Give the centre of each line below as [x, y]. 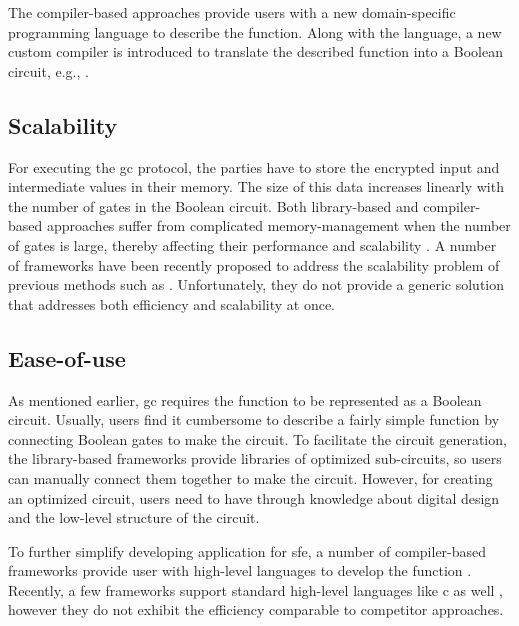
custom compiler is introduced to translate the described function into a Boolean [255, 51]
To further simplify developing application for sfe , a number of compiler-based [247, 550]
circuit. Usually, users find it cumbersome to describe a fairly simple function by [254, 419]
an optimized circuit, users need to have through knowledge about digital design [254, 497]
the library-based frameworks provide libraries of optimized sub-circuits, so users [255, 458]
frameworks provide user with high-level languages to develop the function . [240, 570]
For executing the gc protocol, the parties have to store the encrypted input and [254, 166]
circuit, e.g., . [48, 70]
